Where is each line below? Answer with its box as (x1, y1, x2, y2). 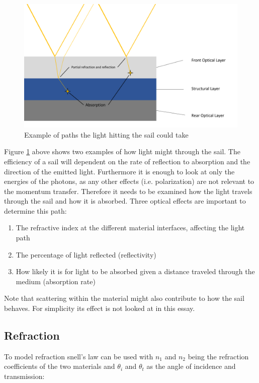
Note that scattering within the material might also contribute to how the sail (4, 293, 244, 303)
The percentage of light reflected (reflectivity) (16, 249, 156, 260)
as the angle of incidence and (146, 361, 236, 371)
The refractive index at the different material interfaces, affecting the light (16, 222, 245, 233)
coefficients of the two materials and (4, 361, 115, 371)
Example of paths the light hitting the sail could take (24, 129, 189, 140)
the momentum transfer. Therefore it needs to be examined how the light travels (4, 185, 252, 196)
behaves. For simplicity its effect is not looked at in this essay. (4, 303, 195, 313)
